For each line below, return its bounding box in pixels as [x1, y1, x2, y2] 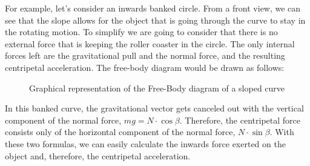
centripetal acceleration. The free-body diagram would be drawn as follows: [5, 61, 285, 73]
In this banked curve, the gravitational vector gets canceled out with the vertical [5, 102, 304, 115]
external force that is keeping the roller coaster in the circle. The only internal [5, 37, 295, 50]
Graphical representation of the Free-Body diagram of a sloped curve [29, 81, 285, 94]
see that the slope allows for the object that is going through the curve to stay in [5, 13, 306, 26]
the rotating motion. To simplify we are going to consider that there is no [5, 25, 278, 38]
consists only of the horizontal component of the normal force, [5, 125, 236, 138]
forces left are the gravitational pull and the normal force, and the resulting [5, 49, 285, 62]
